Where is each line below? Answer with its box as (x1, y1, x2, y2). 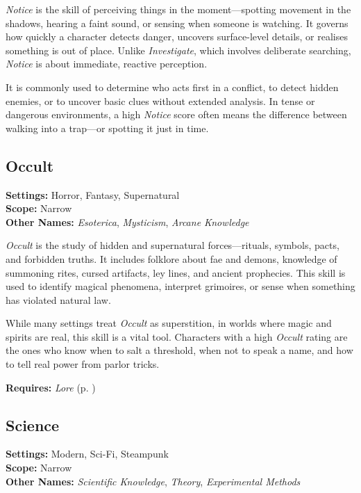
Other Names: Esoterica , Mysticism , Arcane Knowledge (6, 214, 249, 229)
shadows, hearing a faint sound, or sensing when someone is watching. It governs (6, 15, 349, 30)
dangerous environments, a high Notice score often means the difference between (6, 107, 347, 122)
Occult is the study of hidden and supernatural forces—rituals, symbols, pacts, (6, 238, 339, 252)
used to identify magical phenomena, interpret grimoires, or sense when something (6, 279, 355, 293)
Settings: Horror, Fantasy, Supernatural (6, 187, 180, 202)
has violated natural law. (6, 292, 111, 307)
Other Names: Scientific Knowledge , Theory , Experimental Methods (6, 474, 301, 488)
